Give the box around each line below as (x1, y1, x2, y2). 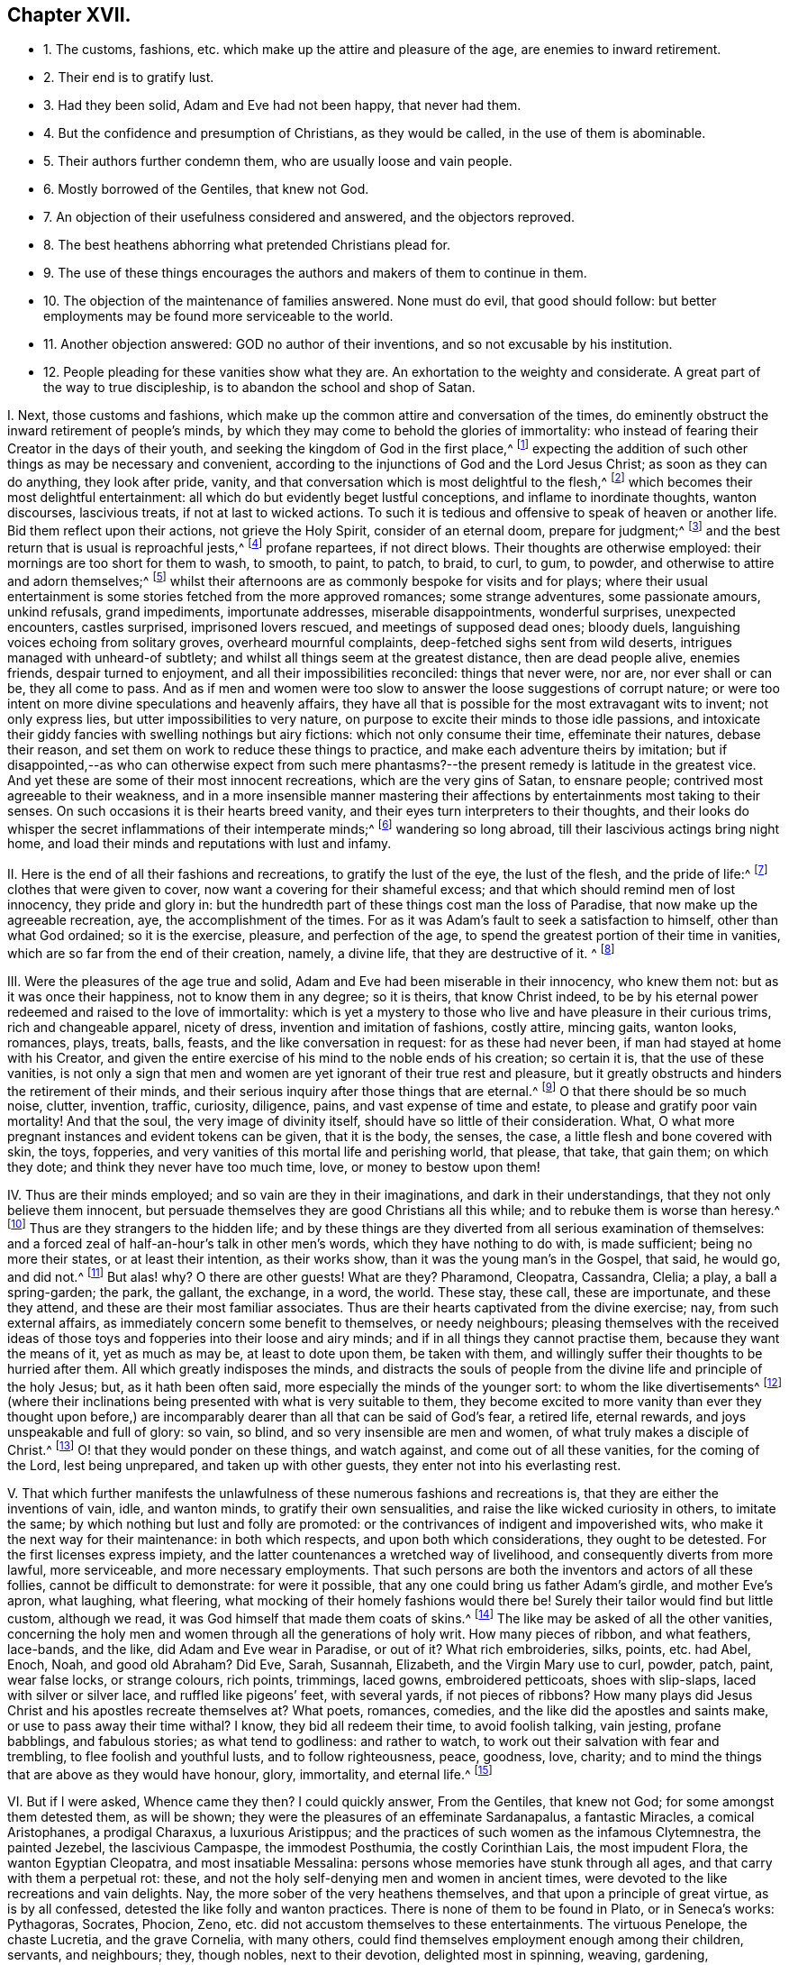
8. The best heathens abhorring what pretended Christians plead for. (43, 237, 450, 253)
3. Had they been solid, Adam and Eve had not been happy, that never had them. (43, 97, 521, 114)
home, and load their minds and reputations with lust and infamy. (7, 836, 392, 852)
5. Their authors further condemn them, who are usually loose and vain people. (43, 153, 512, 169)
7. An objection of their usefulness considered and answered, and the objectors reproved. (43, 209, 576, 225)
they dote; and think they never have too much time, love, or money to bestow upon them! (7, 1159, 540, 1175)
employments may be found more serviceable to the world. (43, 308, 394, 324)
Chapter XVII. (7, 4, 131, 26)
